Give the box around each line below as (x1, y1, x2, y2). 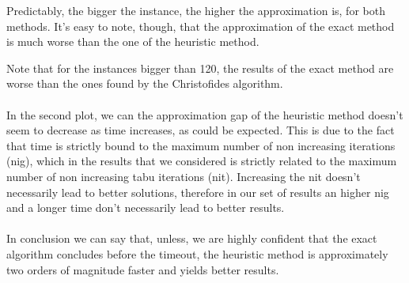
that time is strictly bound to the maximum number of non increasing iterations (6, 137, 396, 153)
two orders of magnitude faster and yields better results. (6, 261, 279, 277)
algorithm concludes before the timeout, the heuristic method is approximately (6, 245, 388, 262)
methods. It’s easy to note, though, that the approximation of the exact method (6, 17, 395, 34)
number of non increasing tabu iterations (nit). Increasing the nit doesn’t (6, 168, 361, 184)
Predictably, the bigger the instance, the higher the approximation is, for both (6, 2, 385, 18)
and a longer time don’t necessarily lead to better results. (6, 199, 285, 216)
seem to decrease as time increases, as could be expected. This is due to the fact (6, 122, 395, 138)
